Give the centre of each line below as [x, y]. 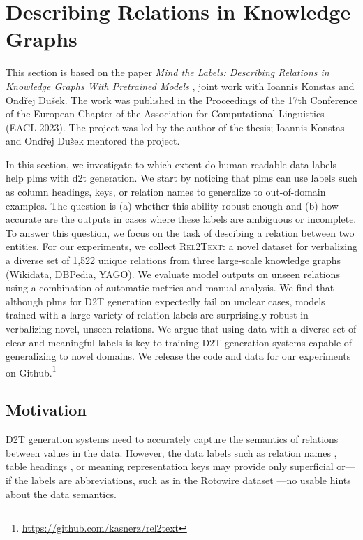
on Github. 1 [31, 371]
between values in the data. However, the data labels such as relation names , [171, 452]
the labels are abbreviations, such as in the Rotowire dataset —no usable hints [183, 480]
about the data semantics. [61, 494]
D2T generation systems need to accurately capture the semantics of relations [172, 439]
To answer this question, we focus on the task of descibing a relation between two [180, 232]
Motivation [46, 410]
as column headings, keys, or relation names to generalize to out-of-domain [166, 192]
